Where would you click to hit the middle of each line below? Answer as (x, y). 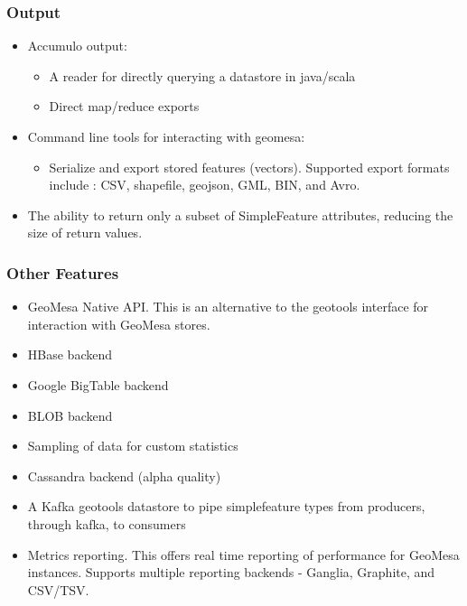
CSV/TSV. (58, 589)
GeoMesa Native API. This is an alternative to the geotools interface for (228, 307)
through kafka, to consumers (107, 523)
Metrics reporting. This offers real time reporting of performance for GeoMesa (243, 554)
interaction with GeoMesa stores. (119, 324)
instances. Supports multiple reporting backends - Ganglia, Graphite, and (231, 572)
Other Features (63, 272)
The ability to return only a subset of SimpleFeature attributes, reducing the (240, 214)
